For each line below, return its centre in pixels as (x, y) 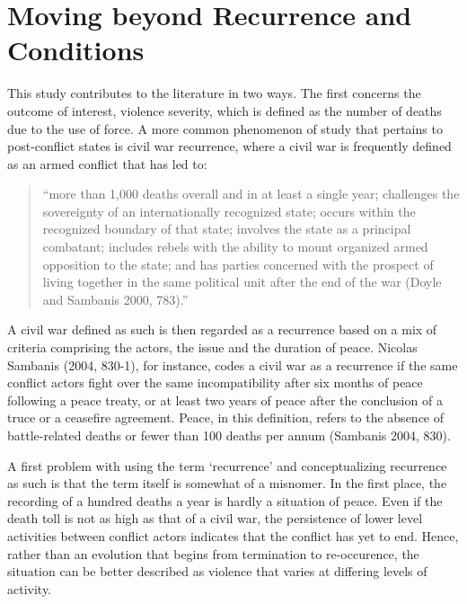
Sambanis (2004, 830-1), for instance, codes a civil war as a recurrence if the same (233, 364)
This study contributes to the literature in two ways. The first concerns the (214, 93)
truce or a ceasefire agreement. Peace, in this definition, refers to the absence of (226, 417)
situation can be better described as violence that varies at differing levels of (217, 571)
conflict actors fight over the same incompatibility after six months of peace (215, 382)
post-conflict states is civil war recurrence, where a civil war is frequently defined (229, 146)
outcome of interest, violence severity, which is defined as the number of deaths (225, 110)
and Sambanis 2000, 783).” (115, 299)
